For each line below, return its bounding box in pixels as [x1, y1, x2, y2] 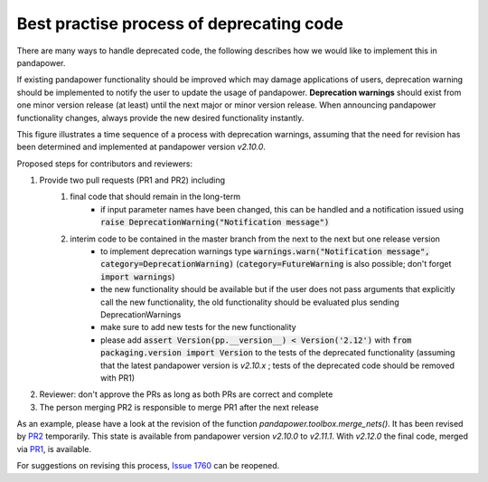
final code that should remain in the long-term [70, 191, 241, 203]
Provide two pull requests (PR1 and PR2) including [39, 175, 226, 185]
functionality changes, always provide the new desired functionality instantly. [16, 112, 305, 123]
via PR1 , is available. [16, 443, 92, 454]
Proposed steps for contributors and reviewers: [16, 158, 193, 169]
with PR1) [100, 372, 136, 383]
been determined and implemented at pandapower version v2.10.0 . [16, 141, 267, 153]
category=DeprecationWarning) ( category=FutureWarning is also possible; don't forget [100, 259, 452, 269]
